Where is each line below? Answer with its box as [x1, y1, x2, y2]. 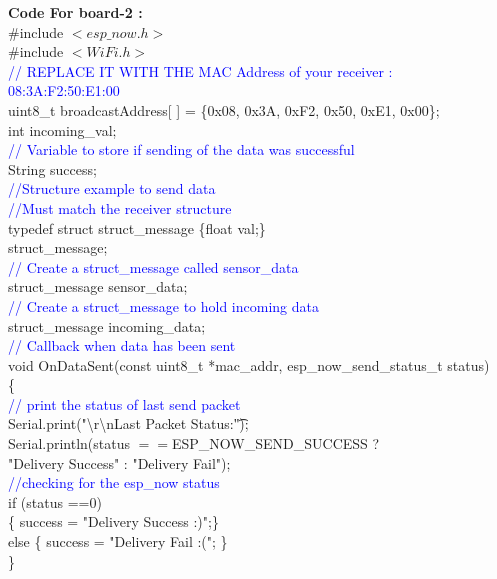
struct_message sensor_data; [8, 276, 188, 297]
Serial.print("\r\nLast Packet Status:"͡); [8, 413, 249, 434]
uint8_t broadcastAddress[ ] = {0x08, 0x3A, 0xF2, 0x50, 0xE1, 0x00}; [8, 99, 440, 120]
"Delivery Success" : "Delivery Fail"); [8, 452, 231, 473]
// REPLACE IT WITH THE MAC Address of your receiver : [8, 60, 393, 81]
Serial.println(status [8, 433, 130, 454]
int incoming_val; [8, 119, 117, 140]
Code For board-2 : [8, 2, 143, 22]
